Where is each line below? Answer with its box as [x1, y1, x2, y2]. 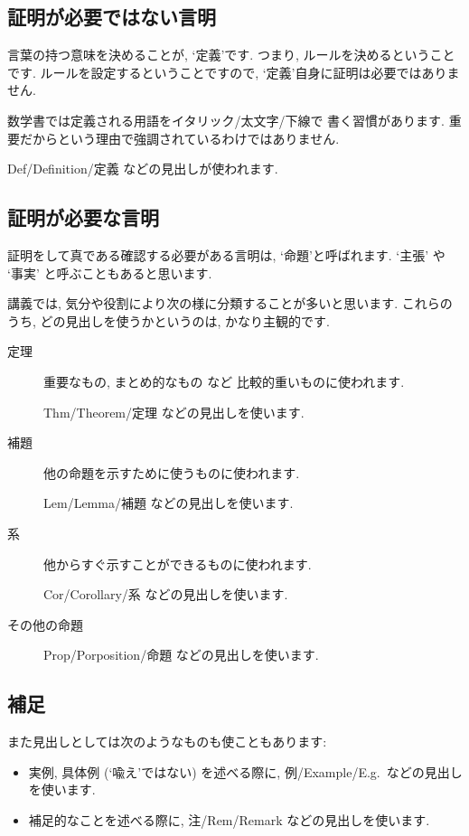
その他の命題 [7, 615, 83, 634]
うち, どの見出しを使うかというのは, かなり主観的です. [7, 311, 330, 330]
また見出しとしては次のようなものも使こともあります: [7, 732, 327, 751]
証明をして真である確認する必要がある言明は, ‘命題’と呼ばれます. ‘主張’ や [7, 245, 446, 264]
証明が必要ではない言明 [7, 3, 216, 31]
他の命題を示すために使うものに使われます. [43, 463, 300, 482]
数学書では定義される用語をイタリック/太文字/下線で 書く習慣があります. [7, 110, 445, 129]
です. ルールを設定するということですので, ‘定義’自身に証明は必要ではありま [7, 62, 460, 81]
